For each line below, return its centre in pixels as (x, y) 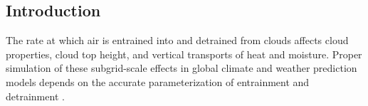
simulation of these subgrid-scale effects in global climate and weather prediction (182, 68)
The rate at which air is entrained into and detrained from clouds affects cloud (177, 40)
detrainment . (35, 96)
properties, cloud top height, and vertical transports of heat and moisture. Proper (184, 54)
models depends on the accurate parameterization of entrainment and (158, 81)
